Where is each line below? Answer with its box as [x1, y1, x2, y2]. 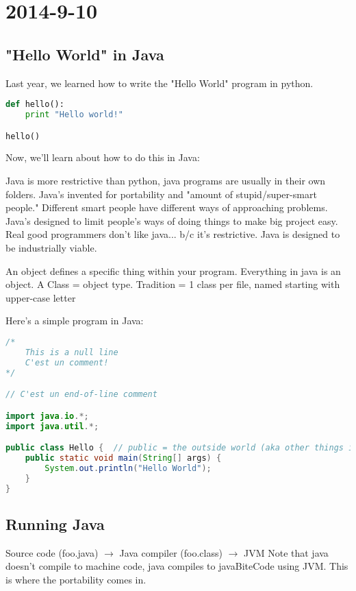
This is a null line [25, 347, 118, 357]
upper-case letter [5, 290, 76, 304]
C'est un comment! [25, 357, 109, 367]
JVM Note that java [243, 545, 329, 559]
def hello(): [5, 99, 64, 110]
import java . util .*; [5, 421, 99, 431]
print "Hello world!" [25, 110, 123, 120]
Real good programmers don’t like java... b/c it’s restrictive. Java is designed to [5, 227, 340, 241]
